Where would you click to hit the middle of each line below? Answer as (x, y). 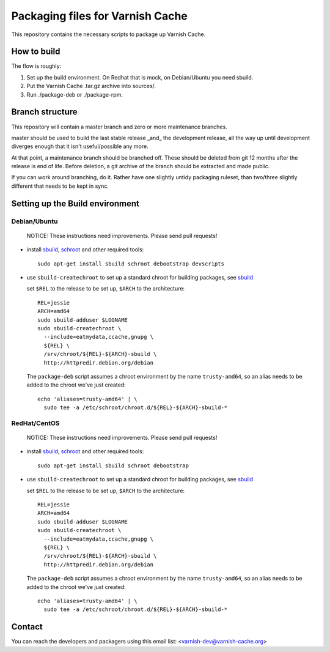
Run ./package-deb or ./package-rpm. (75, 94)
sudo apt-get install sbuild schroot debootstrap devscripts (131, 264)
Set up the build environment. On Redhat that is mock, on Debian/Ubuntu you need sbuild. (140, 77)
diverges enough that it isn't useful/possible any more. (80, 146)
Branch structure (44, 112)
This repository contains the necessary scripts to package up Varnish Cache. (108, 34)
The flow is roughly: (36, 66)
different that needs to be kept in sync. (60, 186)
